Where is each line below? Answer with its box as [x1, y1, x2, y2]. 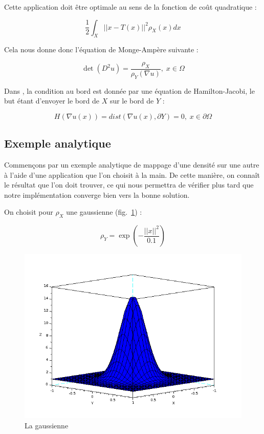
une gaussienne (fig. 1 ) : [66, 206, 142, 217]
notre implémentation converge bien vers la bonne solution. [4, 189, 190, 200]
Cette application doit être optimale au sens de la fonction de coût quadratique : [4, 2, 257, 12]
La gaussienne [25, 420, 69, 430]
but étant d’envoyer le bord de [4, 95, 99, 106]
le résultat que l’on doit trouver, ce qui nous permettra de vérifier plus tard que [4, 179, 254, 190]
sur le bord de [109, 95, 154, 106]
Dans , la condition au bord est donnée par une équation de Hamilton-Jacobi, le [4, 85, 255, 96]
